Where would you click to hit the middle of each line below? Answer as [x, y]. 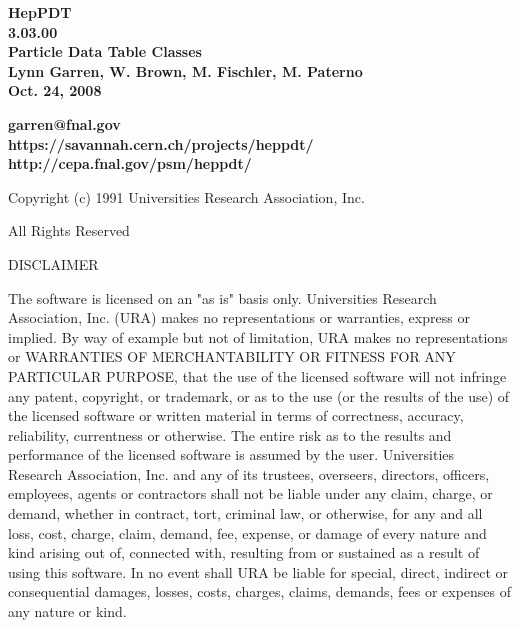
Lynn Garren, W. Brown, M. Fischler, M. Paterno [185, 70]
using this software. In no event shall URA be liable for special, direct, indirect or [258, 571]
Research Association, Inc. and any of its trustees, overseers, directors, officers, [249, 473]
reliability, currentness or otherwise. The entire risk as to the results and [230, 434]
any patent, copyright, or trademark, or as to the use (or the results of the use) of [259, 395]
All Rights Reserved [69, 230]
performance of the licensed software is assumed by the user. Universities [231, 454]
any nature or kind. [67, 611]
